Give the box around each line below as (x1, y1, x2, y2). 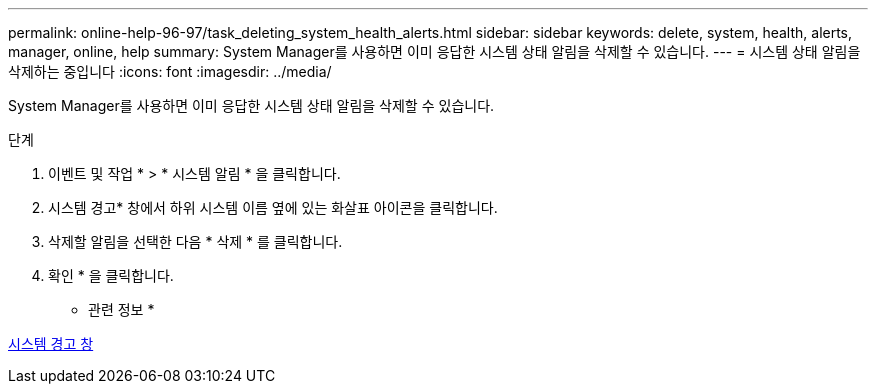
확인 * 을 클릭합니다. (48, 267, 174, 284)
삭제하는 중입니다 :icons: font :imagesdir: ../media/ (8, 63, 332, 80)
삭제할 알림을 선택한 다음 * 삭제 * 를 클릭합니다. (48, 233, 343, 250)
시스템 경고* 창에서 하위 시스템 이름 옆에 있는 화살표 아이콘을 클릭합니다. (48, 199, 498, 216)
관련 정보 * (88, 301, 155, 318)
